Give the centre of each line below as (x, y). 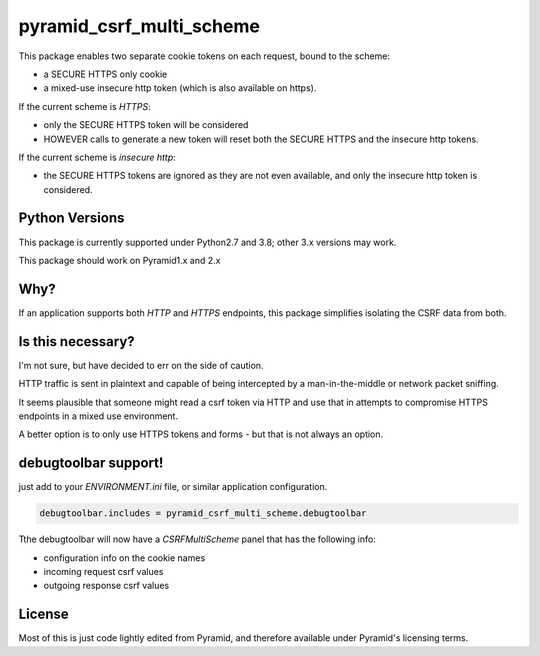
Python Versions (71, 218)
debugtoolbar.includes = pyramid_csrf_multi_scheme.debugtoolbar (203, 513)
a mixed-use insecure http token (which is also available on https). (180, 88)
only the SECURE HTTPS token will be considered (146, 125)
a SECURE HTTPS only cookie (105, 74)
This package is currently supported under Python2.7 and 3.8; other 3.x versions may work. (207, 242)
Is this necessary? (76, 341)
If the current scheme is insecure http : (97, 157)
